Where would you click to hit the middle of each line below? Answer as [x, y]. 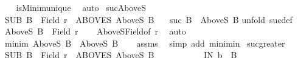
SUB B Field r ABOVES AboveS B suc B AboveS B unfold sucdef [148, 19]
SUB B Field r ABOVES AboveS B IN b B [121, 55]
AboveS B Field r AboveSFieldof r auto [95, 31]
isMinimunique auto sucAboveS [81, 7]
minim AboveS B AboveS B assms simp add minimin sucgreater [145, 43]
